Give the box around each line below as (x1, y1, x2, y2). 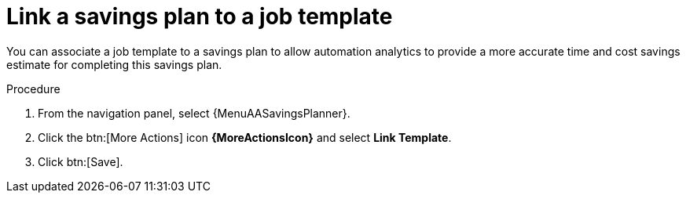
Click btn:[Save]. (38, 154, 123, 168)
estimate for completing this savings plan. (6, 57, 222, 71)
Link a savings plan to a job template (6, 3, 393, 30)
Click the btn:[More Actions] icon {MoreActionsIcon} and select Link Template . (38, 130, 452, 144)
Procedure (6, 81, 61, 96)
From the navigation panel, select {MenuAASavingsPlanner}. (38, 106, 350, 120)
